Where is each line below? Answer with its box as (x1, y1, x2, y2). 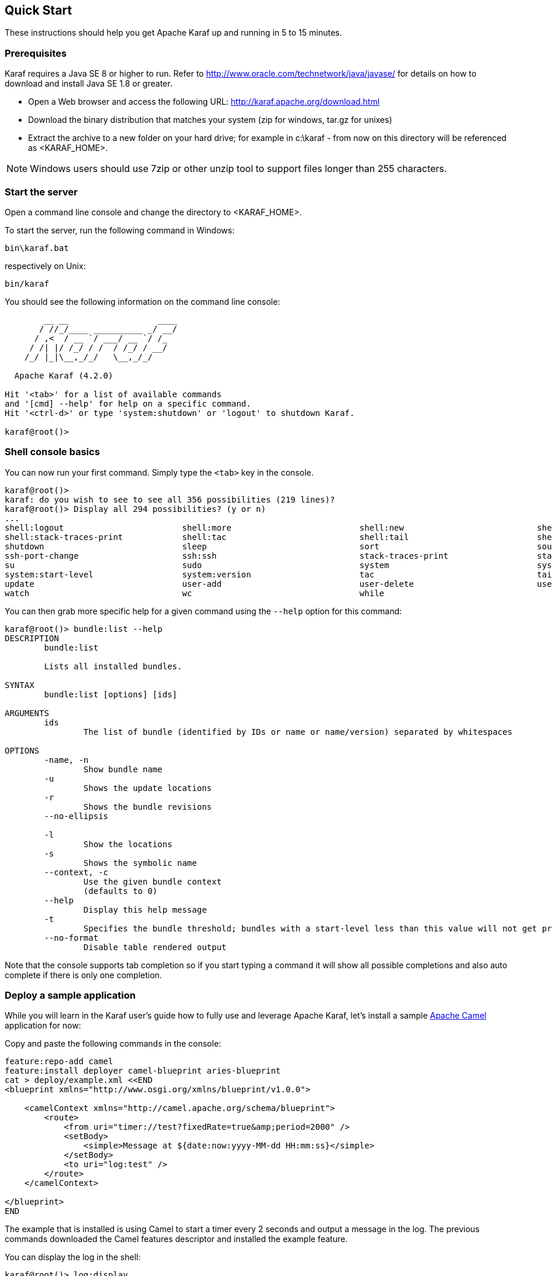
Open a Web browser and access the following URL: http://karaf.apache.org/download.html (28, 97, 380, 107)
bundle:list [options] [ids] (44, 689, 178, 699)
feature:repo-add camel (5, 1057, 113, 1067)
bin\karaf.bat (5, 243, 69, 253)
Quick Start (5, 3, 72, 18)
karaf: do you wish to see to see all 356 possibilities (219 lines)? (5, 494, 335, 504)
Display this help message (83, 904, 207, 914)
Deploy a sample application (5, 989, 136, 1002)
